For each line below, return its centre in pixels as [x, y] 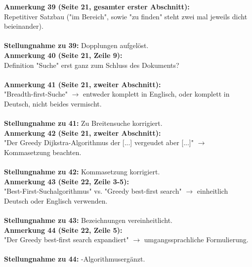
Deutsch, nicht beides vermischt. [53, 103]
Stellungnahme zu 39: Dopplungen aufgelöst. [76, 45]
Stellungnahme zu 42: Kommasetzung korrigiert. [82, 172]
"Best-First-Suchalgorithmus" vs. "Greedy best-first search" [93, 191]
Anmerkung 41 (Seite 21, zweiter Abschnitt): [83, 84]
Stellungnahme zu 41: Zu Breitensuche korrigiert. [83, 123]
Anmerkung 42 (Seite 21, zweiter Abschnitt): [83, 133]
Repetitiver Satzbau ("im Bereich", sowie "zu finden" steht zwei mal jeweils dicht [126, 16]
